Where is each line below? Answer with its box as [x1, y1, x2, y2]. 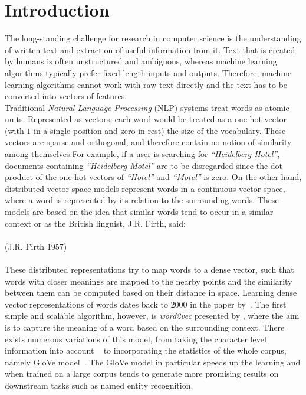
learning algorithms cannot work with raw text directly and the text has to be [5, 78, 288, 90]
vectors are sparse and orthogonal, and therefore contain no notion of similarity [5, 136, 292, 148]
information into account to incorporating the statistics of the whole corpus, [5, 344, 287, 357]
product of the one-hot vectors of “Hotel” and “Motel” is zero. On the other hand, [5, 171, 302, 183]
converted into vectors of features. [5, 90, 127, 102]
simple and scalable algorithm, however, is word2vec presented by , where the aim [5, 309, 300, 322]
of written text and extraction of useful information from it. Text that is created [5, 43, 295, 56]
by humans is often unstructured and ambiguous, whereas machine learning [5, 55, 277, 67]
